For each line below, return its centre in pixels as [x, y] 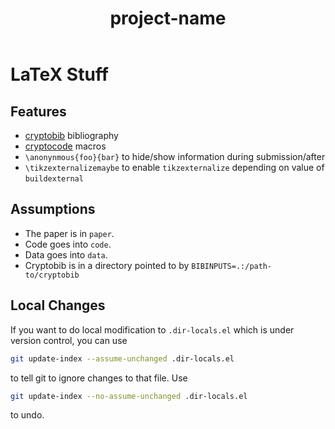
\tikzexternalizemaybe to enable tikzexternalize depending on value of [174, 167]
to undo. [27, 415]
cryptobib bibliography [71, 135]
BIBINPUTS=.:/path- [232, 266]
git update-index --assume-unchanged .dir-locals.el [122, 358]
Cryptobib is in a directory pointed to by [107, 265]
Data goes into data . [66, 254]
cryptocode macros [65, 146]
